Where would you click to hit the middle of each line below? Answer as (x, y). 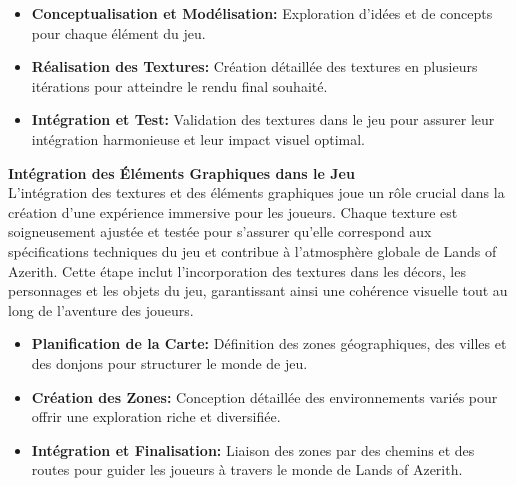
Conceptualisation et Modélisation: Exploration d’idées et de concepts (262, 13)
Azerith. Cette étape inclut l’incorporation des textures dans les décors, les (237, 270)
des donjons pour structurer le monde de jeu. (169, 362)
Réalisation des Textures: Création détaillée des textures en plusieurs (254, 66)
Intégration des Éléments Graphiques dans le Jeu (181, 172)
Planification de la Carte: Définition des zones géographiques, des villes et (269, 343)
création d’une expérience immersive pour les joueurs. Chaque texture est (233, 211)
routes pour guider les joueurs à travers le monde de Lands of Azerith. (247, 469)
